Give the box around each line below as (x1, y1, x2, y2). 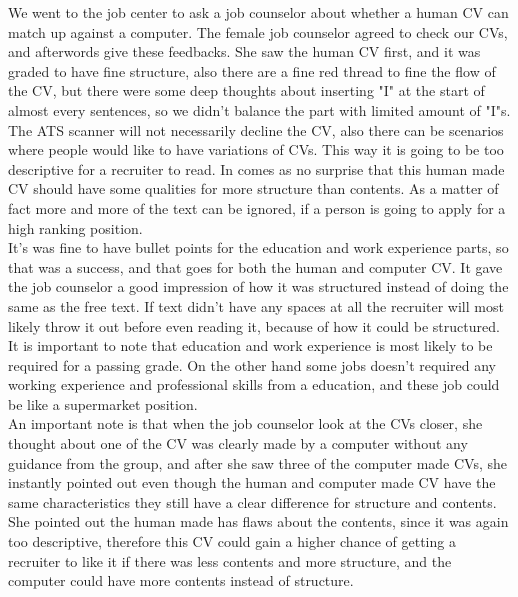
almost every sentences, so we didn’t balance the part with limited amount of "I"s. (8, 99, 511, 120)
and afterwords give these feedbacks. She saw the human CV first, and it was (8, 41, 481, 62)
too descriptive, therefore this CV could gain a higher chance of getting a (8, 531, 456, 552)
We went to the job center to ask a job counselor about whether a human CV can (8, 2, 509, 22)
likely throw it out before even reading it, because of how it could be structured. (8, 315, 500, 336)
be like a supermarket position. (8, 393, 198, 414)
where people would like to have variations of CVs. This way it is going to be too (8, 139, 504, 160)
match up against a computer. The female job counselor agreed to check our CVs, (8, 21, 508, 42)
